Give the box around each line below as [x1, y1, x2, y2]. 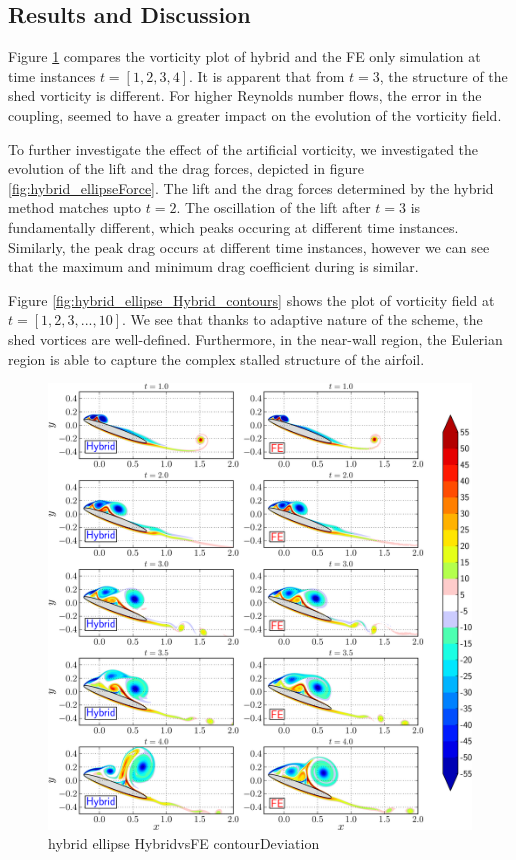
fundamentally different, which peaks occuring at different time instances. [8, 216, 459, 237]
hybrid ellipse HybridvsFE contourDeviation [48, 833, 320, 854]
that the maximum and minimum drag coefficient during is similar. [8, 256, 419, 277]
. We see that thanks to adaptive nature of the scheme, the [122, 309, 483, 330]
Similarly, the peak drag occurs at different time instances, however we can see [8, 236, 490, 257]
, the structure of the [379, 65, 508, 86]
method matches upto [8, 197, 142, 218]
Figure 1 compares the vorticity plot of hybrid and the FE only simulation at [8, 46, 481, 67]
